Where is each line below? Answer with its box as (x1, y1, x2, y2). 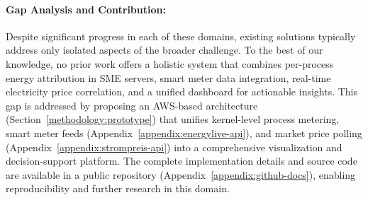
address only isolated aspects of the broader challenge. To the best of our (6, 42, 323, 57)
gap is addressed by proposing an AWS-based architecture (6, 98, 258, 112)
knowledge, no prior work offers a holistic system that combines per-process (6, 56, 334, 71)
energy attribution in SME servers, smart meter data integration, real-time (6, 70, 331, 85)
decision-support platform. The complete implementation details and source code (6, 153, 357, 168)
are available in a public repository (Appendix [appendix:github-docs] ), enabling (6, 167, 356, 182)
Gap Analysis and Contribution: (6, 1, 166, 16)
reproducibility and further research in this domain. (6, 181, 230, 196)
